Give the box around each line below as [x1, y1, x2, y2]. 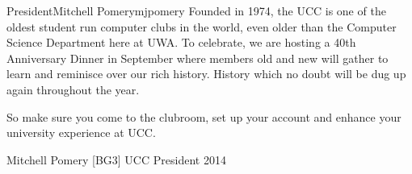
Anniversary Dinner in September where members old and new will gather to [6, 49, 389, 66]
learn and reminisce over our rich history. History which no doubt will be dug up [6, 65, 406, 82]
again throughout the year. [6, 81, 140, 97]
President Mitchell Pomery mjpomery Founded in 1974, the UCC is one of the [6, 2, 386, 19]
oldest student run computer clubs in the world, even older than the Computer [6, 18, 397, 35]
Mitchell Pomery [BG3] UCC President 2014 [6, 151, 226, 168]
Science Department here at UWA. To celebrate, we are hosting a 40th [6, 34, 356, 51]
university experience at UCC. [6, 124, 156, 141]
